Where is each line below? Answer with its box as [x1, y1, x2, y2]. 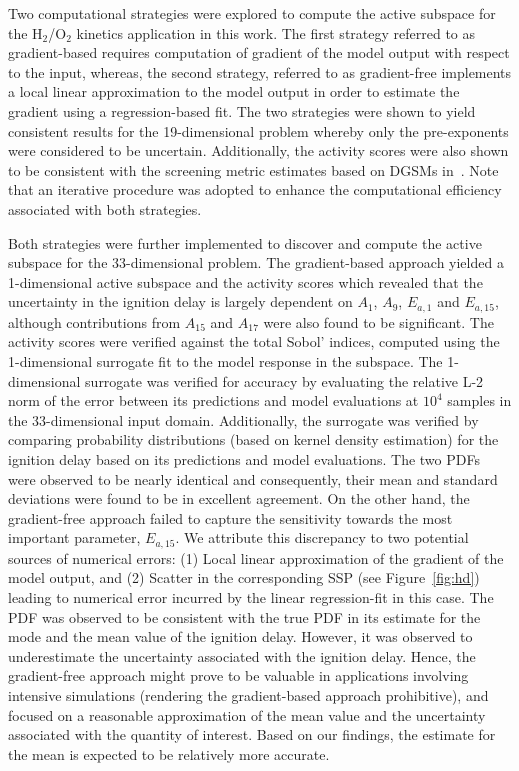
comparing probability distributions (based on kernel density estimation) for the [8, 429, 499, 450]
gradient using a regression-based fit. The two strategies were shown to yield [8, 100, 476, 121]
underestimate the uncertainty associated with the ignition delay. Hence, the [8, 645, 476, 666]
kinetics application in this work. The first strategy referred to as [76, 22, 476, 43]
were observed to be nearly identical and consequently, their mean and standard [8, 468, 498, 489]
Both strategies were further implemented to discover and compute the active [8, 232, 482, 253]
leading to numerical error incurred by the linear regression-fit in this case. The [8, 586, 494, 607]
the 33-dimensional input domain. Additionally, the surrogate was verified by [8, 409, 479, 430]
